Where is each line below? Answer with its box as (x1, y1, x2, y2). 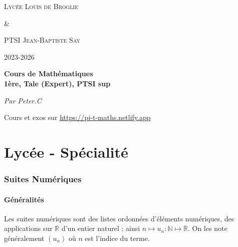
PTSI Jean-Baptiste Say (4, 35, 81, 45)
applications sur (4, 223, 53, 233)
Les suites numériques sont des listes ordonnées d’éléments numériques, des (4, 213, 234, 223)
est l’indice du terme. (85, 232, 150, 243)
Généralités (4, 194, 44, 204)
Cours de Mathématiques (4, 68, 93, 79)
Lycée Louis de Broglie (4, 1, 79, 11)
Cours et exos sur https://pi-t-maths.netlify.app (4, 112, 151, 122)
